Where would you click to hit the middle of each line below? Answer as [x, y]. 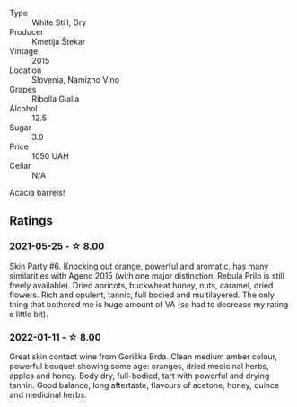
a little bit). [29, 314]
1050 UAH [50, 156]
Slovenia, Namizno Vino [75, 80]
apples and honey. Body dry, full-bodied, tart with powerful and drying [140, 376]
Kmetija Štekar [59, 41]
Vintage [24, 51]
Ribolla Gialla [56, 99]
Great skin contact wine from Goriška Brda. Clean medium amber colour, [144, 356]
